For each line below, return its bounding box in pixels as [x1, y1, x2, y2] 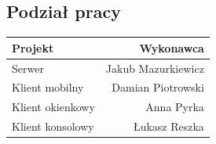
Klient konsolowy [12, 118, 94, 135]
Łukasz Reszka [133, 118, 204, 135]
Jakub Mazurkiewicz [105, 59, 204, 76]
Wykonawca [139, 39, 204, 56]
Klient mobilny [12, 79, 84, 95]
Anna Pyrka [145, 99, 204, 115]
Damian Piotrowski [112, 79, 204, 95]
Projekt [12, 39, 54, 56]
